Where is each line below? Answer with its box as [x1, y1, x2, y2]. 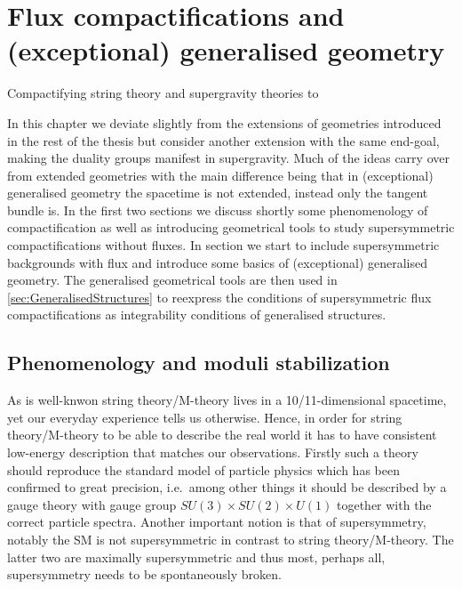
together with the [336, 495, 432, 513]
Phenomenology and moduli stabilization [7, 349, 390, 376]
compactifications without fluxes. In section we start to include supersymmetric [7, 236, 440, 254]
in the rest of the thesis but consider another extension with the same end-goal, [7, 131, 440, 149]
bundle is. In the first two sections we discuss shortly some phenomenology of [7, 200, 428, 219]
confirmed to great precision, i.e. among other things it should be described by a [7, 478, 447, 496]
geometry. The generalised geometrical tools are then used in [7, 270, 338, 289]
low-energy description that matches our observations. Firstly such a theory [7, 443, 418, 462]
